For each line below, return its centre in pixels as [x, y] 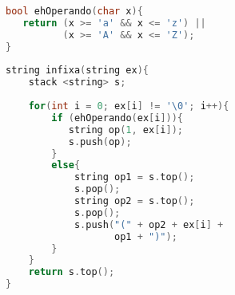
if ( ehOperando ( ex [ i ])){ [117, 118]
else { [66, 165]
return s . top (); [72, 272]
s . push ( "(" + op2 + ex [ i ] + [149, 224]
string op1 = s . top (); [134, 177]
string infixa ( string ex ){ [78, 71]
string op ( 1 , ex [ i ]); [126, 130]
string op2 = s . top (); [134, 201]
